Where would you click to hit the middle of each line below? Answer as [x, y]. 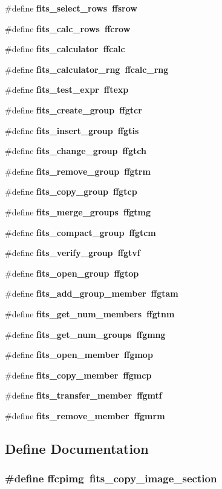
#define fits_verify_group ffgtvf [73, 253]
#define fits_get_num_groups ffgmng [85, 334]
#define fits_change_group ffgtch [76, 151]
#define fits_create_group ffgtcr [73, 110]
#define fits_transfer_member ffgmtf [83, 395]
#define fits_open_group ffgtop [72, 273]
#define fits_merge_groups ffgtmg [78, 211]
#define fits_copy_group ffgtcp [71, 191]
